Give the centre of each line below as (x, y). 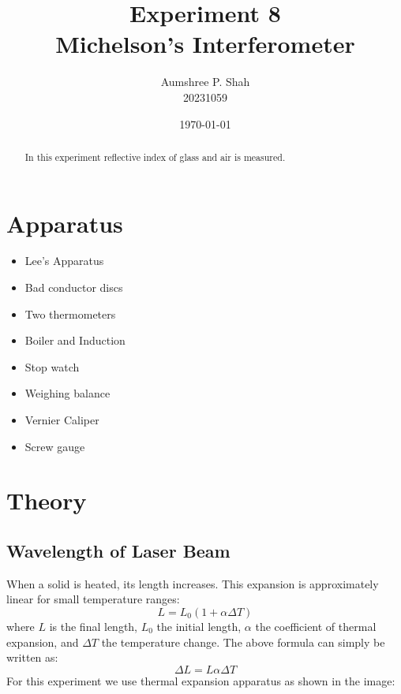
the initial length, (199, 626)
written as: (32, 657)
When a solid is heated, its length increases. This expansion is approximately (193, 583)
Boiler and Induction (75, 340)
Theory (47, 500)
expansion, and (43, 642)
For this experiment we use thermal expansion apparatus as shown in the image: (201, 680)
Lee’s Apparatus (64, 261)
